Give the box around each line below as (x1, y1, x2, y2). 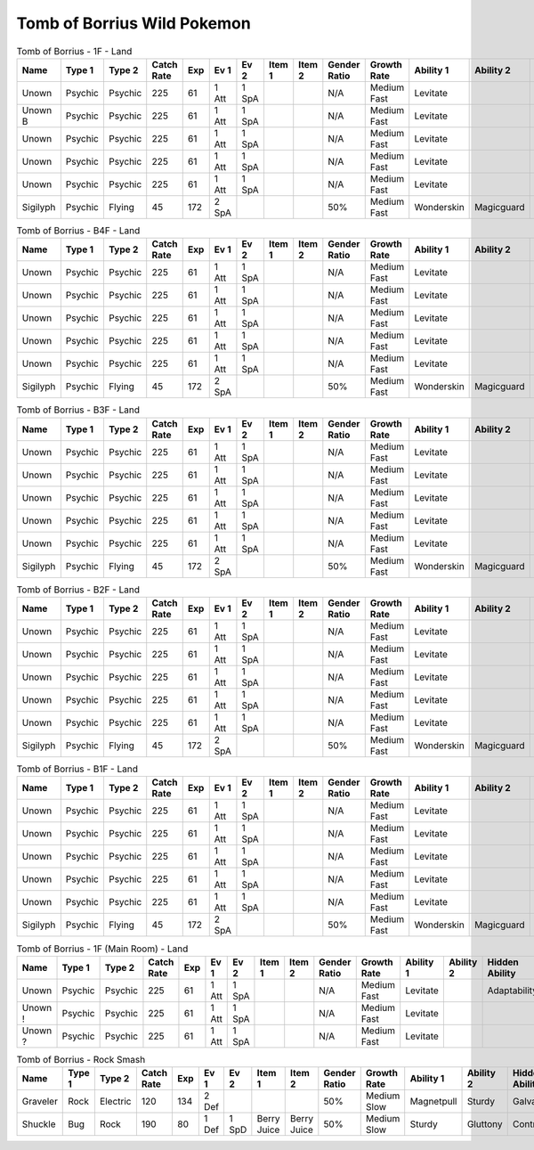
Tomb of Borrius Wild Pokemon (16, 13, 251, 33)
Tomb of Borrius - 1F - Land (16, 45, 133, 57)
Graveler (21, 1096, 58, 1108)
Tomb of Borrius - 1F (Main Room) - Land (16, 942, 189, 955)
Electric (99, 1096, 132, 1108)
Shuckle (21, 1118, 57, 1130)
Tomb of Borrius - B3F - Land (16, 404, 141, 416)
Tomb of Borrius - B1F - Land (16, 763, 138, 775)
